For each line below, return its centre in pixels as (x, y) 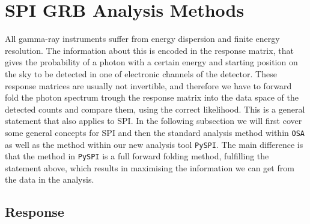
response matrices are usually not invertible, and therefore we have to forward (148, 85)
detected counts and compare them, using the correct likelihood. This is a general (155, 109)
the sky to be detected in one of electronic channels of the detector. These (141, 73)
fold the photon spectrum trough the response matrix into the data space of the (152, 97)
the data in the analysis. (50, 179)
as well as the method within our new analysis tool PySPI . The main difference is (154, 144)
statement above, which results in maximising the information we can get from (150, 167)
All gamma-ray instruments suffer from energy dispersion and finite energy (142, 39)
